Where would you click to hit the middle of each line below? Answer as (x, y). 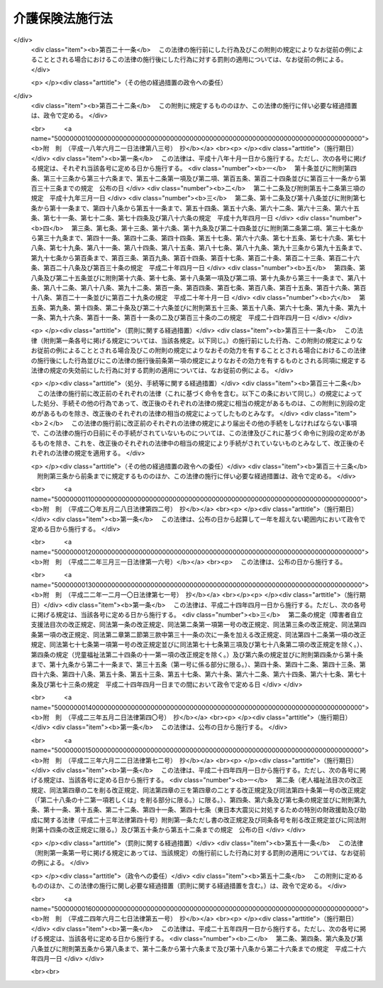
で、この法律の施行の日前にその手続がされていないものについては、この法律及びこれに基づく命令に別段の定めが (195, 433)
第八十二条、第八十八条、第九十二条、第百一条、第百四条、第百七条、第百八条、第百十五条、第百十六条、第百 (205, 287)
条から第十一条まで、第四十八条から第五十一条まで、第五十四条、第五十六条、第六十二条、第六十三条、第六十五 (195, 208)
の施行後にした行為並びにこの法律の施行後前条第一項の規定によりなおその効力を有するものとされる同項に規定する (199, 360)
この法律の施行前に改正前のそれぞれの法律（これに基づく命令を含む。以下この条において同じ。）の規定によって (200, 393)
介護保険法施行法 (63, 18)
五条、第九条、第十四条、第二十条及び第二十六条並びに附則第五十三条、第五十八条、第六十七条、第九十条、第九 (195, 307)
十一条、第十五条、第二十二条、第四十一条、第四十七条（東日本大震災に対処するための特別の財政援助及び (205, 810)
